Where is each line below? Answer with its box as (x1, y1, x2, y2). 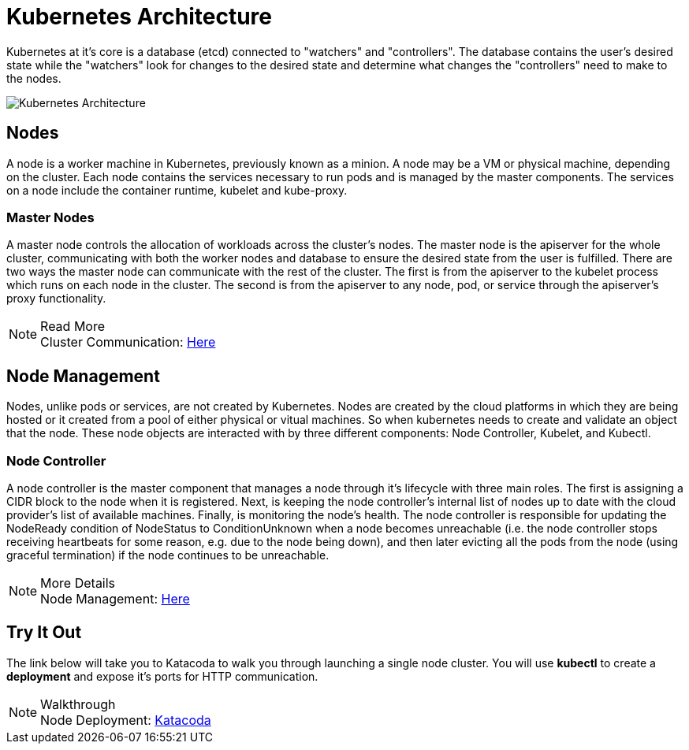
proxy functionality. (6, 291, 106, 306)
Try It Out (6, 622, 82, 643)
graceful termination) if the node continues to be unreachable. (6, 548, 330, 562)
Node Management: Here (40, 590, 190, 607)
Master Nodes (6, 209, 95, 225)
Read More (40, 318, 106, 335)
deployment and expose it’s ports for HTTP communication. (6, 669, 318, 683)
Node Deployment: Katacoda (40, 711, 211, 728)
